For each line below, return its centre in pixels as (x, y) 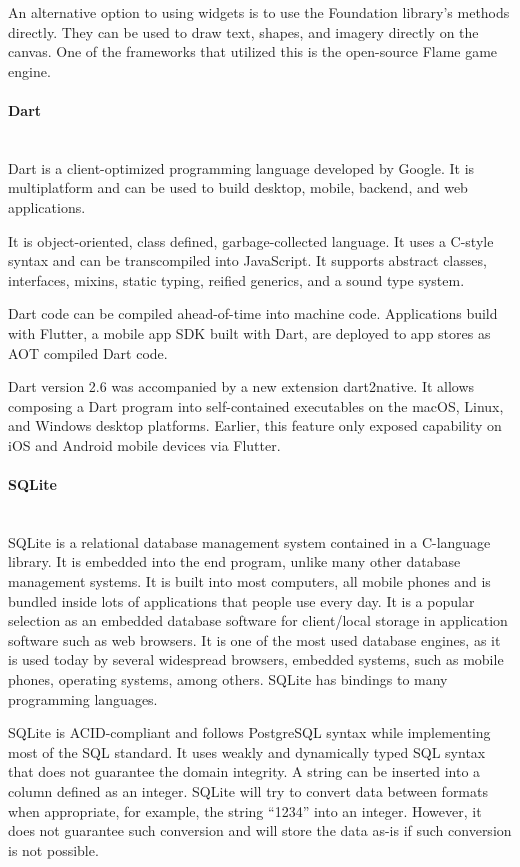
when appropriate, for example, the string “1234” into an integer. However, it (245, 810)
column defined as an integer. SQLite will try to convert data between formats (248, 791)
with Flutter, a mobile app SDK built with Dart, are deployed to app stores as (249, 332)
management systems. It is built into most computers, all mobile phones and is (249, 581)
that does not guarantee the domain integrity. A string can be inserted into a (244, 771)
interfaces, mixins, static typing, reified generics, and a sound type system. (236, 279)
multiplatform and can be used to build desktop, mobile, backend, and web (238, 187)
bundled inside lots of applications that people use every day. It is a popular (241, 600)
